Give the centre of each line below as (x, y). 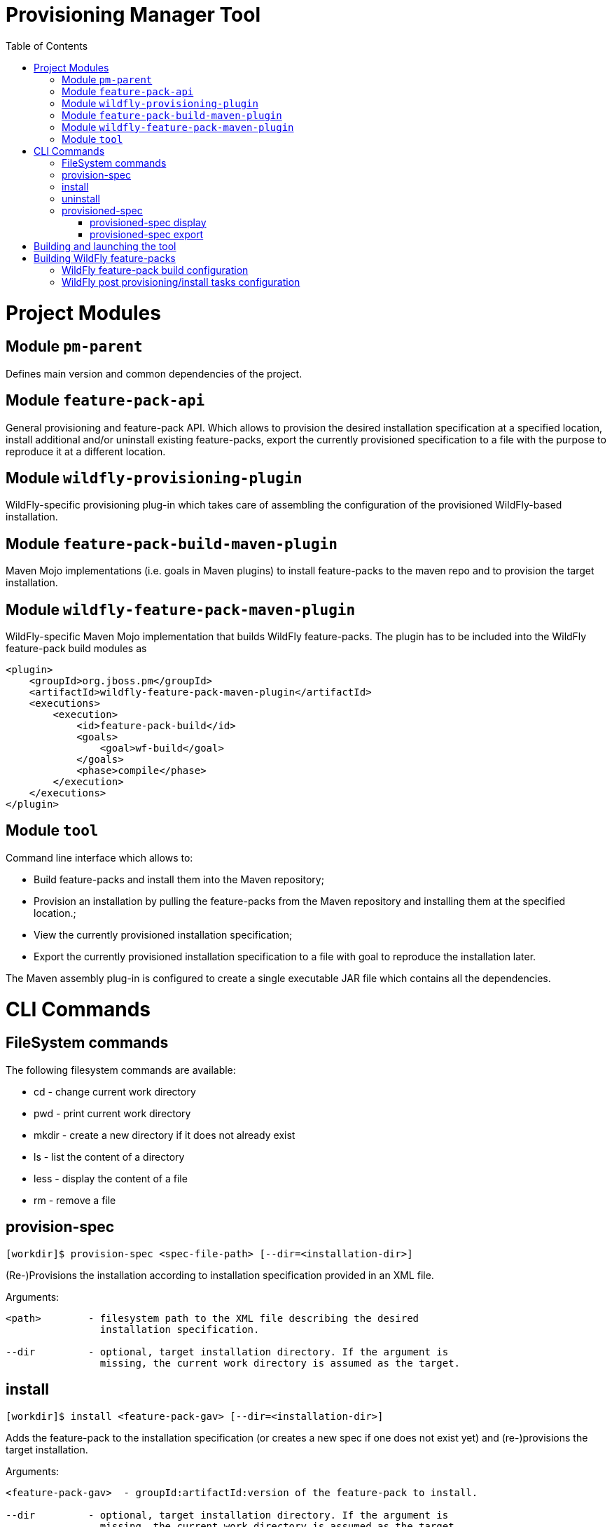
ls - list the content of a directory (109, 1156)
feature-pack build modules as (76, 649)
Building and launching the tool (105, 246)
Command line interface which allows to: (99, 857)
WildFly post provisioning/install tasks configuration (181, 282)
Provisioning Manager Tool (133, 15)
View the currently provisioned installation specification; (163, 934)
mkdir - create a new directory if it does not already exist (165, 1135)
